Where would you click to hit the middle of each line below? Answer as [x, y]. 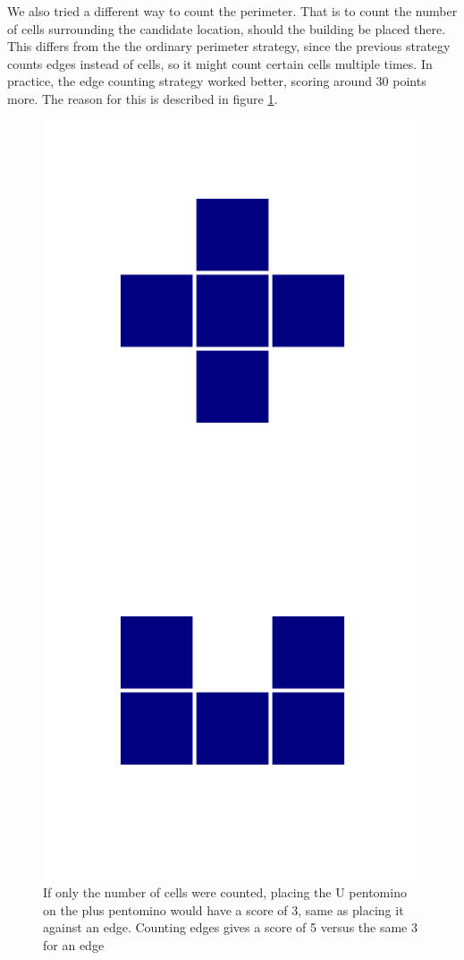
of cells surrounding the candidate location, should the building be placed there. [227, 28]
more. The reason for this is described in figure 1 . [143, 98]
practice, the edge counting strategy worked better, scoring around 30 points [217, 81]
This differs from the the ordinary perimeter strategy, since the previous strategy [229, 46]
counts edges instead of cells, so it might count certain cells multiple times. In [220, 63]
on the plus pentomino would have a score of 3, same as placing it [224, 909]
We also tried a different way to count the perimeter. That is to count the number [232, 11]
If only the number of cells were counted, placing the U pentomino [225, 892]
